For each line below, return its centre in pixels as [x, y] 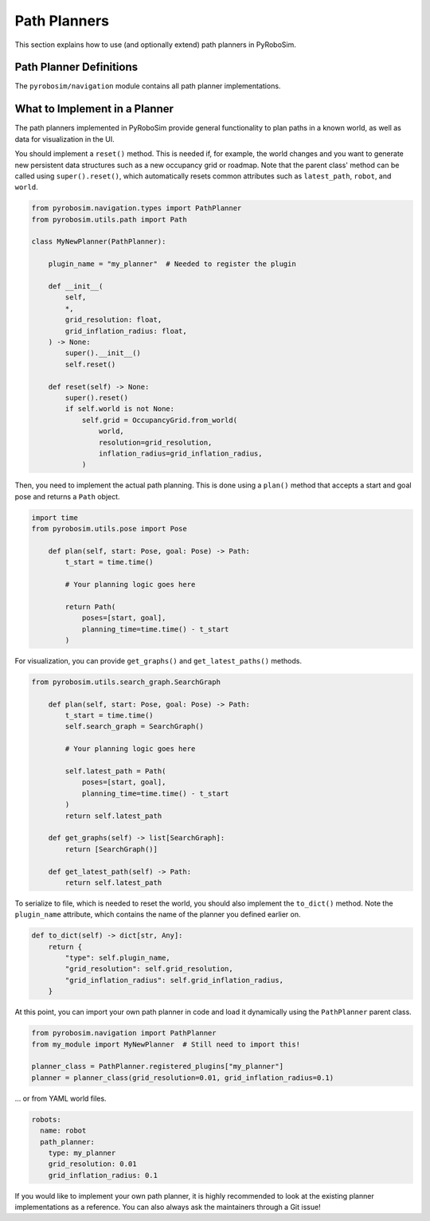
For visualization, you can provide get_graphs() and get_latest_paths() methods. [158, 660]
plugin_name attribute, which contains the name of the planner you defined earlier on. [158, 914]
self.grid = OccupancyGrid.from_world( [160, 420]
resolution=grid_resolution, [155, 442]
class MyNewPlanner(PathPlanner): [99, 242]
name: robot [63, 1131]
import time [55, 517]
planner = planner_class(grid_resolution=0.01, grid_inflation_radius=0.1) [183, 1078]
